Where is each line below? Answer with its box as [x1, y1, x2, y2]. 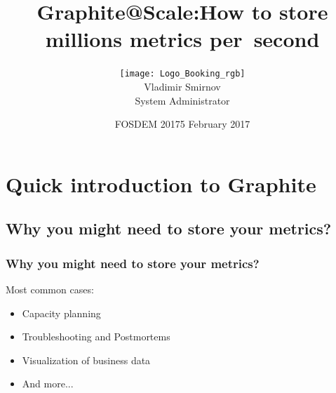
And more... [22, 376, 74, 391]
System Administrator [135, 93, 230, 107]
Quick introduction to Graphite [6, 169, 316, 198]
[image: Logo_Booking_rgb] [119, 69, 246, 79]
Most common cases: [6, 281, 94, 296]
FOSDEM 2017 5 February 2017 [114, 116, 250, 131]
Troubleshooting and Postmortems [22, 329, 170, 344]
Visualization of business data [22, 352, 151, 367]
